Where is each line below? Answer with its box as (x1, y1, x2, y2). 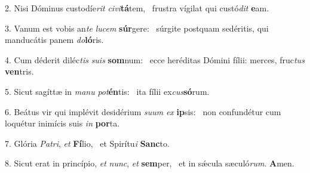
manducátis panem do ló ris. (5, 33, 104, 46)
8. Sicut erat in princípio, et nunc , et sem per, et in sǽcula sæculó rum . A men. (5, 157, 294, 169)
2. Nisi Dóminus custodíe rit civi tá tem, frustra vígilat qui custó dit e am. (5, 2, 269, 14)
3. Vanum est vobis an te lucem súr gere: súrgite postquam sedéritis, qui (5, 21, 269, 34)
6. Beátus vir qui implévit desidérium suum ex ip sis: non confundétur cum (5, 105, 281, 118)
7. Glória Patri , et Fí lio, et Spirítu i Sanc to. (5, 137, 170, 149)
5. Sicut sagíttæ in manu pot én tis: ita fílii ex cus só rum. (5, 85, 210, 97)
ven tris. (5, 65, 34, 78)
